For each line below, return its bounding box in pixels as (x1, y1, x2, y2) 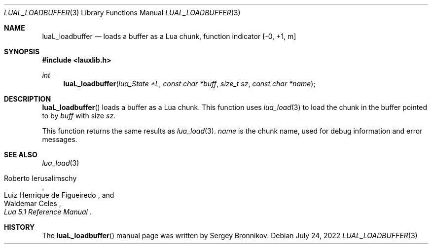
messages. (42, 135, 77, 143)
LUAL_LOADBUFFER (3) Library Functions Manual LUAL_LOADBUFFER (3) (4, 8, 241, 17)
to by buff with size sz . (42, 111, 116, 120)
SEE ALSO (4, 150, 37, 159)
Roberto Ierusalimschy (4, 174, 77, 182)
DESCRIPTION (4, 95, 51, 103)
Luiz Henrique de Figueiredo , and (4, 191, 114, 199)
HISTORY (4, 223, 35, 231)
